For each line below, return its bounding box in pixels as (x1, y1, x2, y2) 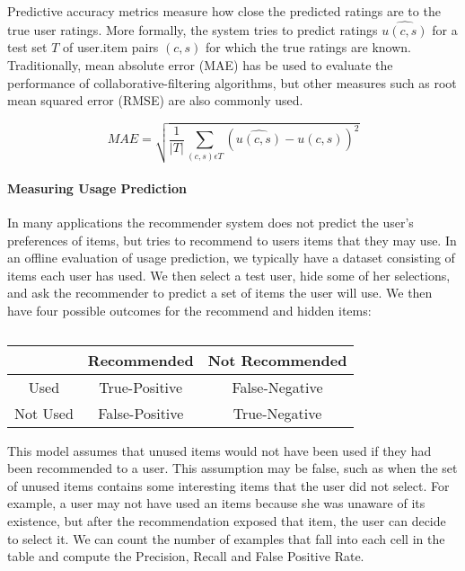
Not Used (14, 402, 74, 424)
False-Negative (232, 376, 323, 397)
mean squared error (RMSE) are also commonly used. (7, 91, 303, 110)
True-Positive (99, 376, 183, 397)
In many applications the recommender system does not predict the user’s (7, 213, 414, 232)
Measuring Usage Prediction (7, 178, 187, 197)
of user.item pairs (62, 38, 159, 57)
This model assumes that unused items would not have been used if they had (7, 441, 432, 459)
